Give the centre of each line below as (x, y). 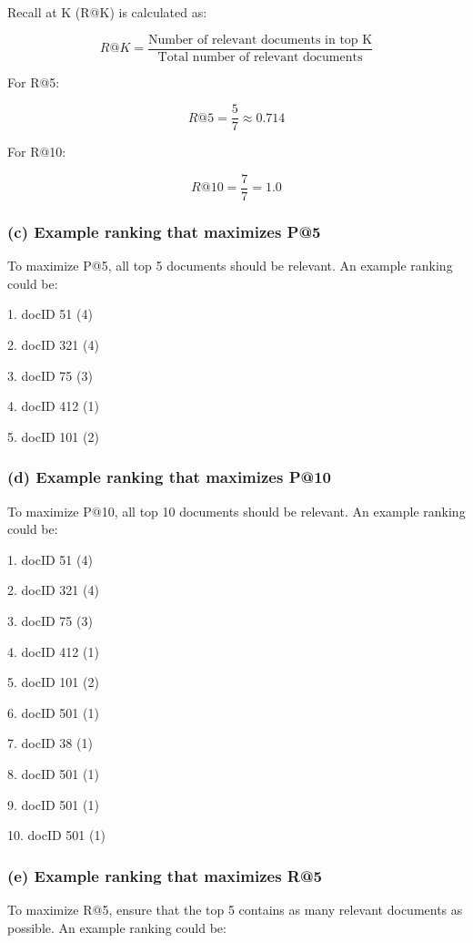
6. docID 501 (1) (53, 712)
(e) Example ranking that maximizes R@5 (165, 875)
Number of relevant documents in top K (260, 40)
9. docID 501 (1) (53, 804)
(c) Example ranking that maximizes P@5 (164, 231)
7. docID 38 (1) (50, 743)
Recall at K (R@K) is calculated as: (107, 12)
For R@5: (34, 82)
